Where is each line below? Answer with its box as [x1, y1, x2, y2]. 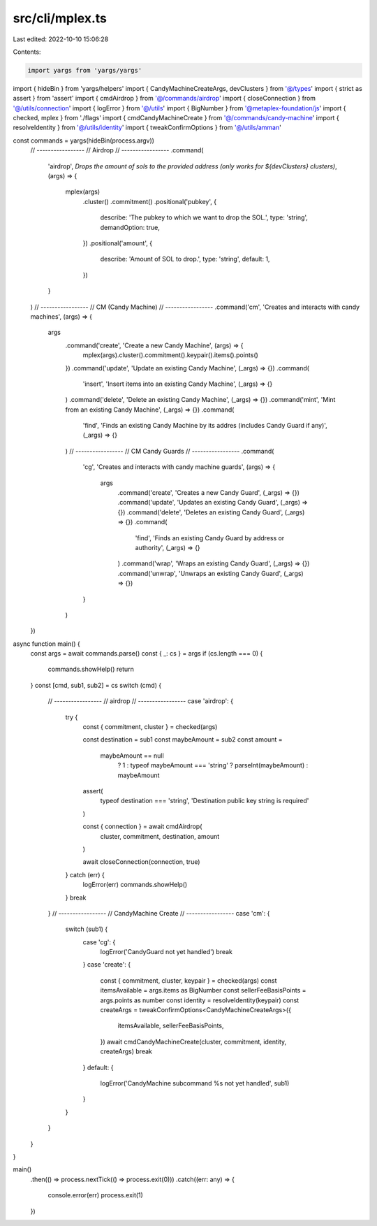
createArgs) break [100, 1047, 153, 1055]
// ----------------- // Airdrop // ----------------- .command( [30, 146, 204, 154]
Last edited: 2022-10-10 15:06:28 [13, 35, 109, 43]
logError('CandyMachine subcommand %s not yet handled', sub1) [100, 1079, 290, 1087]
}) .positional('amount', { [82, 238, 153, 247]
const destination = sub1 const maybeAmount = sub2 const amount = [82, 735, 283, 744]
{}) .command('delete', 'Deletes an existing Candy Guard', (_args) [117, 507, 305, 517]
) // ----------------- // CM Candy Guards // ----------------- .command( [65, 447, 274, 455]
